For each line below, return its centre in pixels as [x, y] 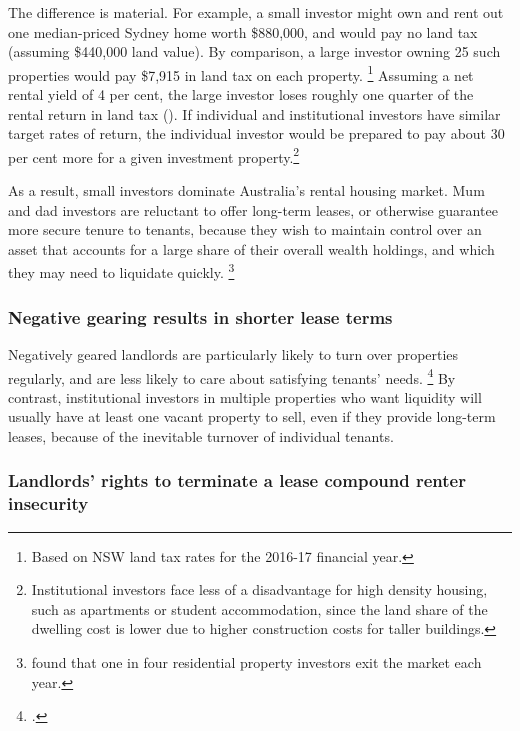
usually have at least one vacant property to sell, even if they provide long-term [252, 416]
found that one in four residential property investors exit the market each [256, 662]
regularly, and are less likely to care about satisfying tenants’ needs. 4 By [232, 376]
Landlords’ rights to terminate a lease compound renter [237, 480]
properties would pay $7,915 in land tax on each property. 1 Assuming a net [241, 73]
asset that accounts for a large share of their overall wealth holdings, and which [251, 248]
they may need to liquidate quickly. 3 [121, 271]
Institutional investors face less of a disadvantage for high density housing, [259, 589]
